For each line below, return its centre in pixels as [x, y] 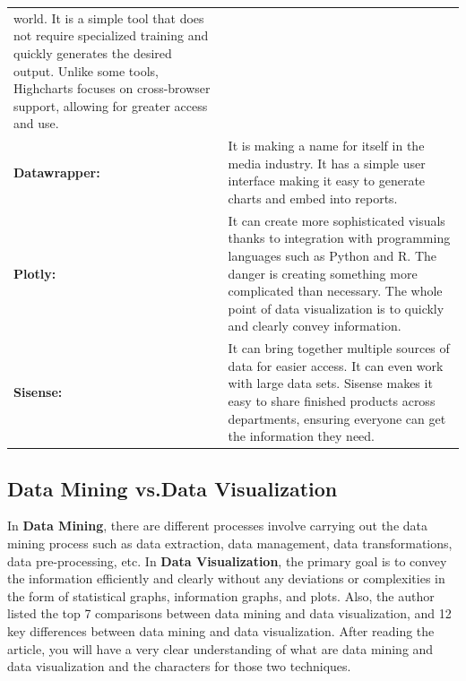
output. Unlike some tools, [86, 70]
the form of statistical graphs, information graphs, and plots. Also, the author [221, 595]
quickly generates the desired [93, 52]
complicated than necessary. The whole [335, 291]
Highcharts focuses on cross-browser [112, 88]
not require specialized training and [111, 35]
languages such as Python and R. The [332, 255]
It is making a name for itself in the [326, 146]
